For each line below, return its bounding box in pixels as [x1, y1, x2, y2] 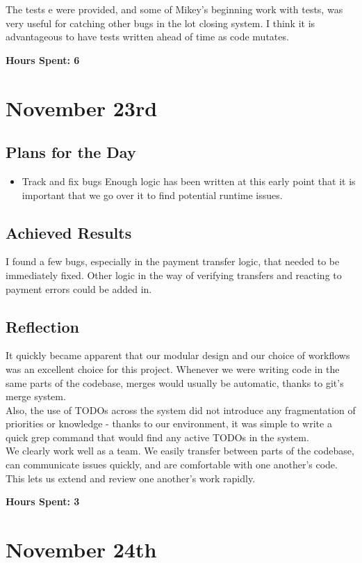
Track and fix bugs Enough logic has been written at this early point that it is [22, 173, 356, 188]
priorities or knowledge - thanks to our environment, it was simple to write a [6, 416, 332, 431]
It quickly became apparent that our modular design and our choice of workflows [6, 348, 350, 363]
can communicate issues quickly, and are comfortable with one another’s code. [6, 457, 338, 472]
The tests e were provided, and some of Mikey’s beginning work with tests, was [6, 2, 343, 16]
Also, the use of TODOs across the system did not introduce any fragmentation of [6, 402, 356, 417]
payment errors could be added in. [6, 281, 152, 296]
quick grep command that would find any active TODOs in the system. [6, 429, 309, 444]
